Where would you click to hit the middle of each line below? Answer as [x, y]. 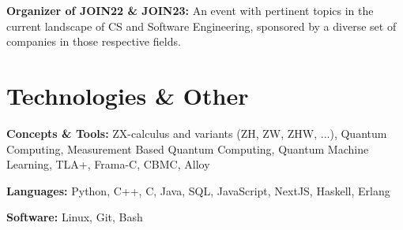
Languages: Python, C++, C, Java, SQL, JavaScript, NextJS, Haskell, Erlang [198, 190]
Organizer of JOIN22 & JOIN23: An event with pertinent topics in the [190, 10]
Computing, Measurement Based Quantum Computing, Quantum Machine [188, 148]
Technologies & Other [128, 95]
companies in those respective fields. [94, 41]
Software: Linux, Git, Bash [75, 217]
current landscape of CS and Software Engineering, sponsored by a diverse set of [201, 26]
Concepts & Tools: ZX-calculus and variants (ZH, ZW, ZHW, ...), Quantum [197, 133]
